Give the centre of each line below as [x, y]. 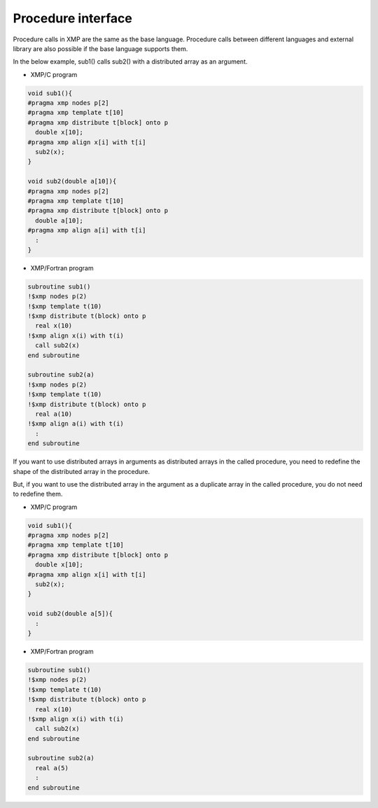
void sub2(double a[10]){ [72, 181]
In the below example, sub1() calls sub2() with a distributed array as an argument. [130, 62]
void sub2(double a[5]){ [70, 614]
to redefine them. [38, 494]
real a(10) [54, 414]
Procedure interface [72, 18]
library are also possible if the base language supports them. [100, 48]
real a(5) [52, 768]
